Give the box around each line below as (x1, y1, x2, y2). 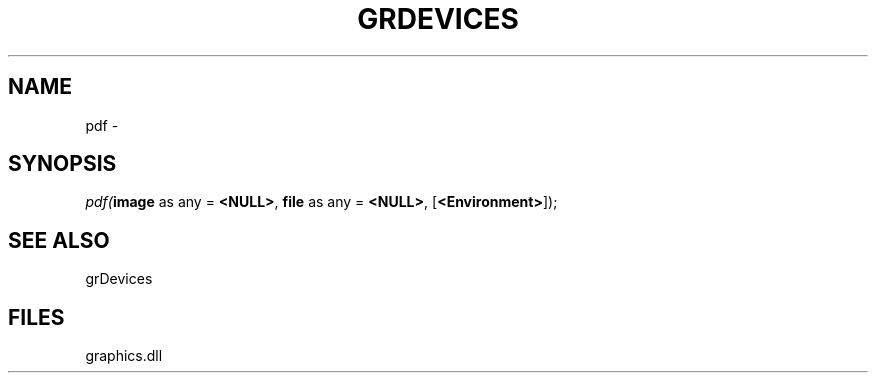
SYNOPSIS (8, 151, 117, 177)
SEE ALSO (8, 227, 110, 253)
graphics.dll (85, 347, 163, 365)
